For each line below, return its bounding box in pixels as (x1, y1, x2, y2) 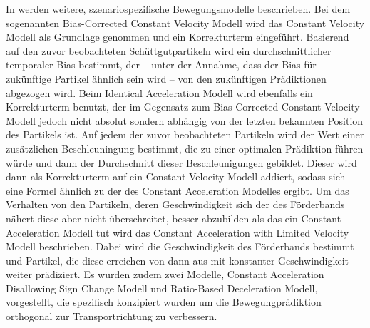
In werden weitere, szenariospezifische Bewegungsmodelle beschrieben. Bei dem (6, 1, 351, 16)
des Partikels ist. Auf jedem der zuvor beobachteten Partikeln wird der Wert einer (6, 127, 364, 142)
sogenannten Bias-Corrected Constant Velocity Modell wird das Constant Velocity (6, 15, 365, 30)
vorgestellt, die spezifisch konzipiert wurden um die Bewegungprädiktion (6, 294, 322, 309)
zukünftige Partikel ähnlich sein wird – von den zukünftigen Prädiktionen (6, 71, 327, 86)
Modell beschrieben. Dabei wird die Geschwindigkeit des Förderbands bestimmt (6, 239, 354, 254)
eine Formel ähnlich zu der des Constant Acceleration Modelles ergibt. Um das (6, 183, 349, 198)
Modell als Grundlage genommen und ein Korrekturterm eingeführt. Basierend (6, 29, 349, 44)
